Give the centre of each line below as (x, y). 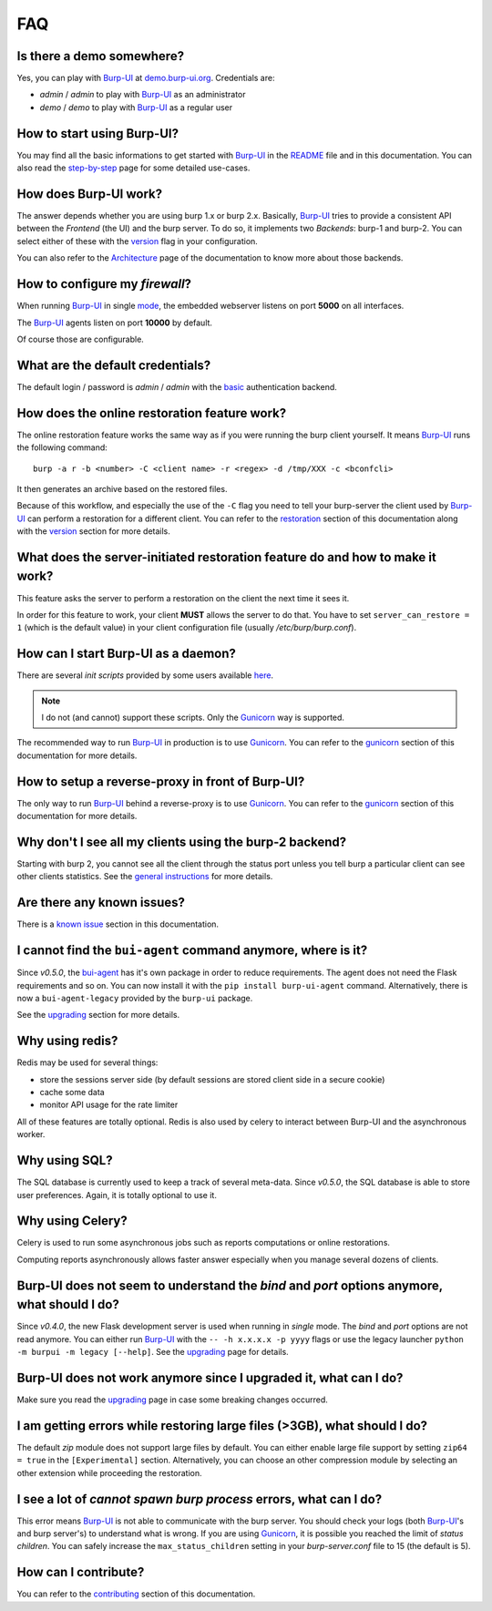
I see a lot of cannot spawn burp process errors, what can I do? (200, 1499)
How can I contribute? (81, 1572)
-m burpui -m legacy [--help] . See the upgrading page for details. (153, 1352)
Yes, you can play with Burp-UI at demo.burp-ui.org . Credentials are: (146, 78)
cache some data (72, 1093)
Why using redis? (67, 1041)
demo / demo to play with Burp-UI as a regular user (136, 107)
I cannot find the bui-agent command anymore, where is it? (192, 951)
